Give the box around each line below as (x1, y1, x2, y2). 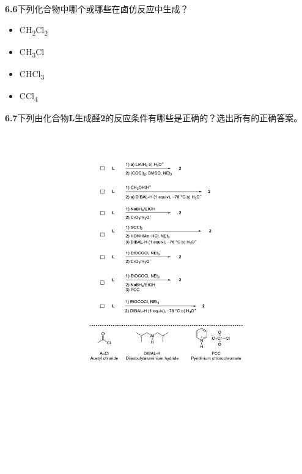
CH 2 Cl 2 (19, 23, 48, 37)
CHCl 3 (19, 67, 45, 81)
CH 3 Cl (19, 45, 45, 59)
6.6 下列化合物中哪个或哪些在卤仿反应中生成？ (5, 2, 189, 15)
